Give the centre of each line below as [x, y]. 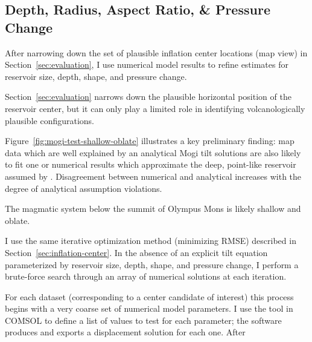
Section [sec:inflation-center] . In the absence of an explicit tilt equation [136, 252]
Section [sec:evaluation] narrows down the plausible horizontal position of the [148, 97]
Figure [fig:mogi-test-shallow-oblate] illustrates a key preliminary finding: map [150, 141]
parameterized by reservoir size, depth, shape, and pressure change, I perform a [152, 264]
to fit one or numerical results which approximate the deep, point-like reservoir [151, 164]
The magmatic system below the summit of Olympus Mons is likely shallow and [153, 209]
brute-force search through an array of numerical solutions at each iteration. [146, 276]
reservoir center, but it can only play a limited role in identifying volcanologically [155, 108]
